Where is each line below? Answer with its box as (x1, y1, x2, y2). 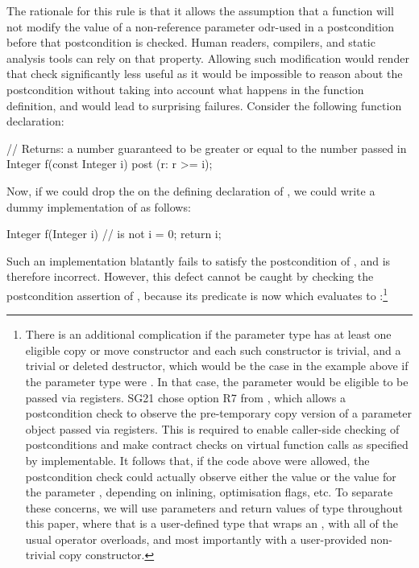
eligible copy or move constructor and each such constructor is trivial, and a (25, 341, 401, 358)
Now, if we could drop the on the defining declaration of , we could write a (6, 182, 375, 199)
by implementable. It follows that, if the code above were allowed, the (25, 451, 370, 468)
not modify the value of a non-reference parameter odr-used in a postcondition (6, 18, 395, 35)
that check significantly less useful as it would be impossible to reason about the (6, 65, 403, 82)
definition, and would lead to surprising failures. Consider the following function (6, 97, 402, 113)
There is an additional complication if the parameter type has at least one (25, 326, 392, 343)
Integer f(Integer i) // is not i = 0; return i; (6, 225, 222, 242)
